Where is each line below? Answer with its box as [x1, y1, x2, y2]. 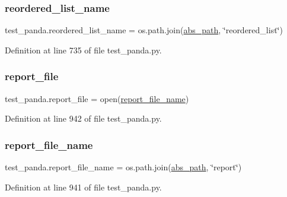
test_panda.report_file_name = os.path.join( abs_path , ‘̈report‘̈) [5, 161, 242, 173]
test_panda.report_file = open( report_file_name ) [5, 92, 189, 104]
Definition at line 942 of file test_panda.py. [5, 112, 162, 125]
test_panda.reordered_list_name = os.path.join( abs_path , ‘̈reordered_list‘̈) [5, 24, 283, 36]
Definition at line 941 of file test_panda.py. [5, 180, 162, 193]
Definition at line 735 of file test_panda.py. [5, 43, 162, 56]
